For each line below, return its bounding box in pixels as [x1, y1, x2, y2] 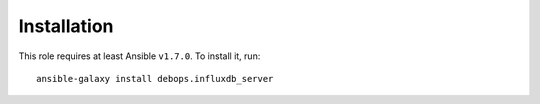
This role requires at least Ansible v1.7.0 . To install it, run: [18, 50, 261, 62]
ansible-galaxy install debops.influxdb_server [36, 73, 274, 84]
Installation [18, 15, 114, 37]
